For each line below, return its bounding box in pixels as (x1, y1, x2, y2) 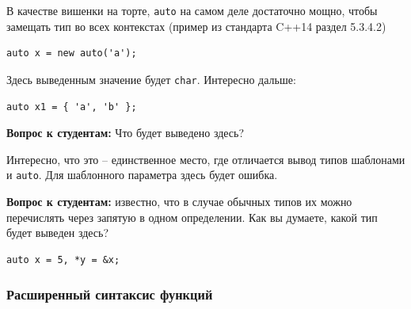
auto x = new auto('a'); (6, 48, 137, 59)
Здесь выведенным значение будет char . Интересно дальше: (6, 71, 296, 87)
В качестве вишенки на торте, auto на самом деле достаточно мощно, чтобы (6, 2, 378, 18)
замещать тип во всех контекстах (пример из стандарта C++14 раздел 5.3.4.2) (6, 17, 386, 34)
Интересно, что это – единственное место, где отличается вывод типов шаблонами (6, 151, 405, 167)
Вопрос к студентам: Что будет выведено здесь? (6, 124, 245, 141)
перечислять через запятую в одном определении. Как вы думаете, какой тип (6, 208, 378, 225)
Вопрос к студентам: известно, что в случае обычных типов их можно (6, 193, 352, 209)
